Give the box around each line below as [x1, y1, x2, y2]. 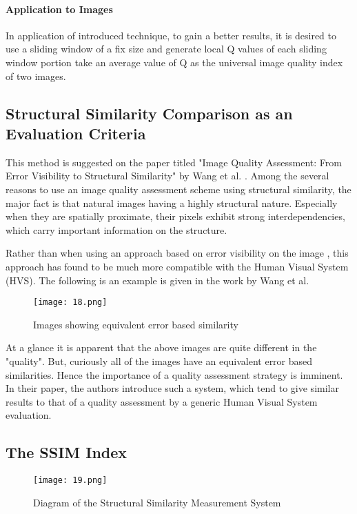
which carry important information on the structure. [6, 222, 227, 237]
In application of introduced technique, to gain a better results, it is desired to [6, 28, 336, 42]
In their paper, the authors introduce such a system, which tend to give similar [6, 381, 339, 395]
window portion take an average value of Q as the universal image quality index [6, 55, 343, 69]
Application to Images [6, 1, 113, 16]
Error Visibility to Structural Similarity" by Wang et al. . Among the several [6, 168, 329, 183]
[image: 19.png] [33, 475, 108, 486]
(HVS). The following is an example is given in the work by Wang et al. [6, 273, 309, 287]
